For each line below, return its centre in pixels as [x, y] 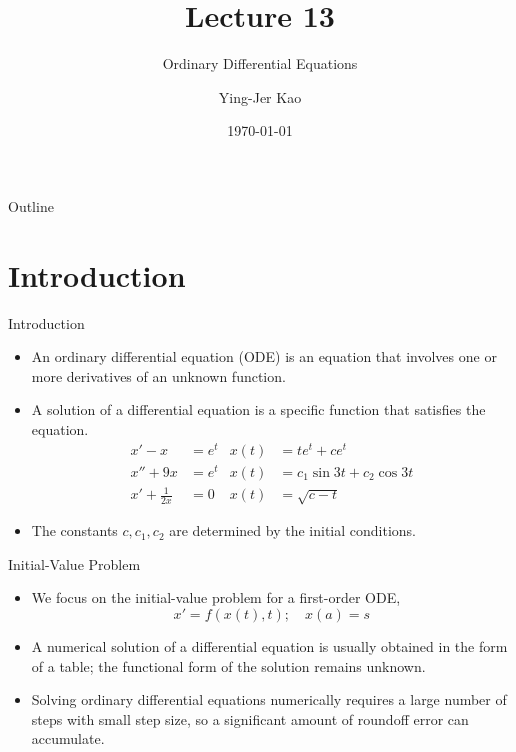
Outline [31, 205]
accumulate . [68, 738]
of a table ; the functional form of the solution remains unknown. [228, 665]
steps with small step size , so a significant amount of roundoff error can [250, 718]
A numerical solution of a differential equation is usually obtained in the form [269, 645]
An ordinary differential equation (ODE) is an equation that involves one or [264, 356]
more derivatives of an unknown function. [158, 375]
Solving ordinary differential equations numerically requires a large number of [269, 699]
